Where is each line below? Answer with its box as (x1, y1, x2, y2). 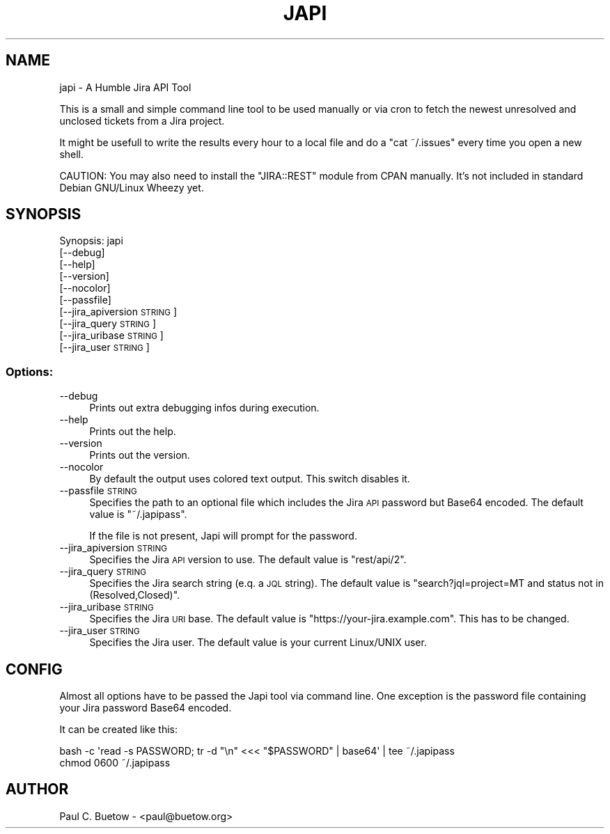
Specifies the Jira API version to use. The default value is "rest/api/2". (89, 553, 407, 566)
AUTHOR (6, 780, 69, 798)
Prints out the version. (89, 449, 190, 462)
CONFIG (6, 660, 63, 678)
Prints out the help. (89, 425, 176, 438)
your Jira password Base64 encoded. (59, 702, 232, 714)
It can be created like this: (59, 723, 178, 736)
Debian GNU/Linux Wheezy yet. (59, 181, 204, 194)
